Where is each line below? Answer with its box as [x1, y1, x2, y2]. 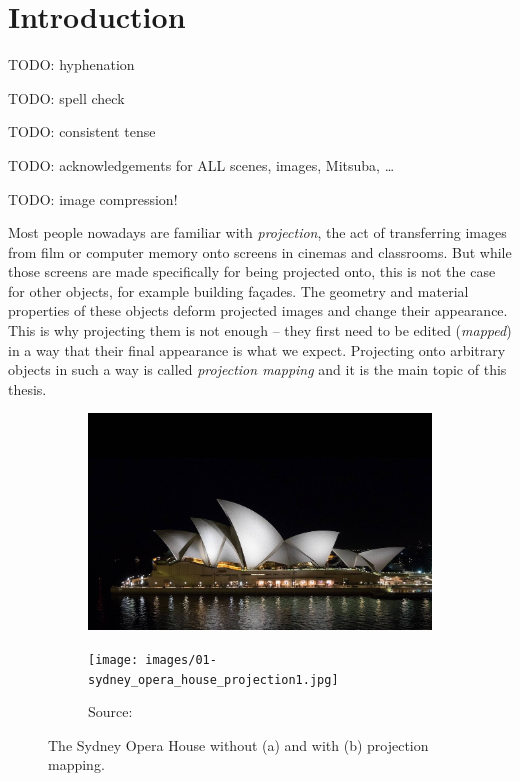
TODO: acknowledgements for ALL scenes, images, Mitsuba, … [8, 154, 395, 175]
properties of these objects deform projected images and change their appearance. [8, 300, 508, 321]
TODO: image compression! [8, 188, 178, 209]
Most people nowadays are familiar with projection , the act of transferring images [8, 222, 507, 243]
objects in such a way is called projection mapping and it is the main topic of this [8, 359, 507, 380]
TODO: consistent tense [8, 121, 156, 142]
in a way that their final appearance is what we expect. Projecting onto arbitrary [8, 339, 506, 360]
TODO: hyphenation [8, 54, 135, 75]
